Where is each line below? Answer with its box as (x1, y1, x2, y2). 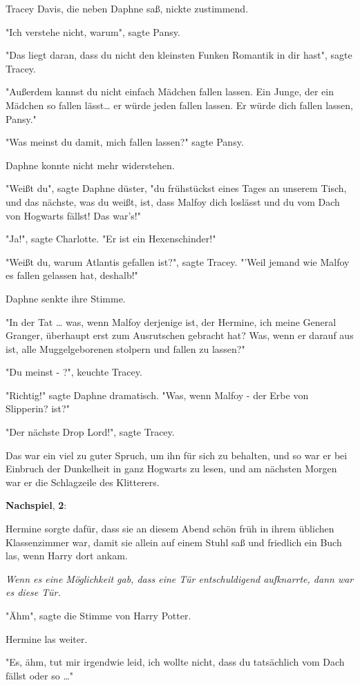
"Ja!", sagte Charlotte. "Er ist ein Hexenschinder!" (6, 231, 216, 246)
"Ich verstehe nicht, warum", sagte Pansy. (6, 24, 180, 39)
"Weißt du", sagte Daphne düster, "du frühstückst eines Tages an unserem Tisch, (6, 181, 347, 195)
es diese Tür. (6, 585, 61, 599)
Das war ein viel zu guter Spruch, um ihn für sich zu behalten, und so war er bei (6, 447, 348, 462)
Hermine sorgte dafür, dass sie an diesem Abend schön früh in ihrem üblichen (6, 521, 334, 536)
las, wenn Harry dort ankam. (6, 548, 128, 563)
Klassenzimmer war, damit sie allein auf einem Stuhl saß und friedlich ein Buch (6, 534, 342, 549)
